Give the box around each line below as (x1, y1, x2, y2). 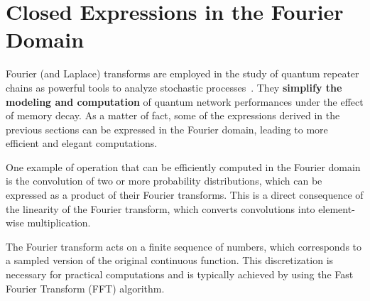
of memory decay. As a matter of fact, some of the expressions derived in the (6, 108, 340, 123)
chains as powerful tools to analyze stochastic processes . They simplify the (6, 80, 342, 94)
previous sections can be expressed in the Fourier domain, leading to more (6, 121, 328, 136)
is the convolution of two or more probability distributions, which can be (6, 173, 322, 188)
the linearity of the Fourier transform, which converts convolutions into (6, 201, 315, 216)
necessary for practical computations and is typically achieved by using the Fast (6, 267, 354, 282)
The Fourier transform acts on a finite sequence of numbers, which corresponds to (6, 239, 362, 253)
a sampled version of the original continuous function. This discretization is (6, 253, 334, 268)
